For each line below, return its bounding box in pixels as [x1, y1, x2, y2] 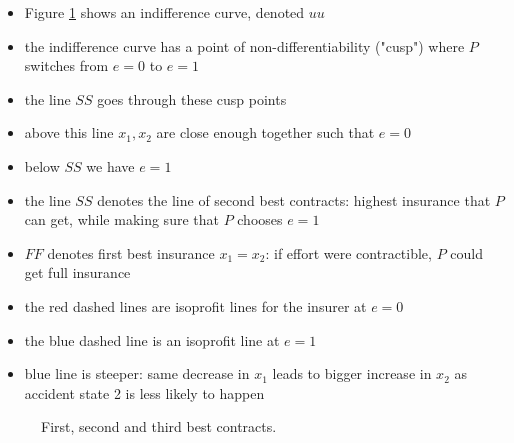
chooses [237, 209, 283, 230]
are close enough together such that [156, 122, 375, 143]
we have [86, 155, 135, 176]
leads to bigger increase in [272, 363, 432, 384]
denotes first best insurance [47, 242, 215, 263]
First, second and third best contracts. [41, 416, 277, 437]
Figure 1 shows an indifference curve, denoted [24, 2, 305, 22]
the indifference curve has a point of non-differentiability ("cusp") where [24, 35, 465, 56]
